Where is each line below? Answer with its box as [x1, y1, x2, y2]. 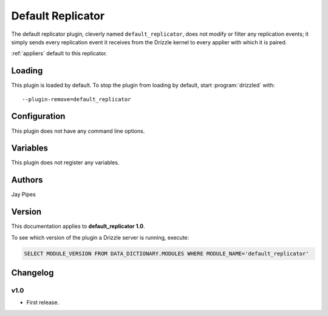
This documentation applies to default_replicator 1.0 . [11, 223, 145, 230]
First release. [26, 299, 60, 306]
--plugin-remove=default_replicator [22, 96, 131, 103]
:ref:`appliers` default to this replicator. [11, 50, 108, 57]
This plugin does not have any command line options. [11, 127, 145, 135]
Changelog [11, 267, 54, 278]
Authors [11, 175, 43, 185]
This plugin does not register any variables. [11, 159, 120, 166]
